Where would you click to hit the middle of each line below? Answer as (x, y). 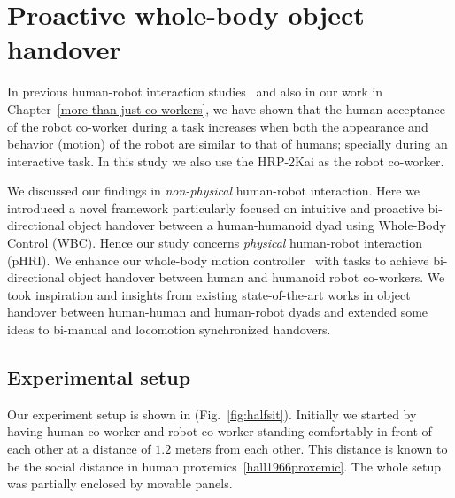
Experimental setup (99, 377)
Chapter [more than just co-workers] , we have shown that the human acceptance (227, 108)
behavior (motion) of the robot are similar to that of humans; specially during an (227, 144)
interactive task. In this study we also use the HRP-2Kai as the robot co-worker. (226, 161)
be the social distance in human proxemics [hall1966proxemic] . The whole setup (224, 466)
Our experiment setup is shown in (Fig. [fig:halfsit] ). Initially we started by (212, 414)
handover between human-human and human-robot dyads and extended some (218, 312)
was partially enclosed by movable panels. (120, 483)
